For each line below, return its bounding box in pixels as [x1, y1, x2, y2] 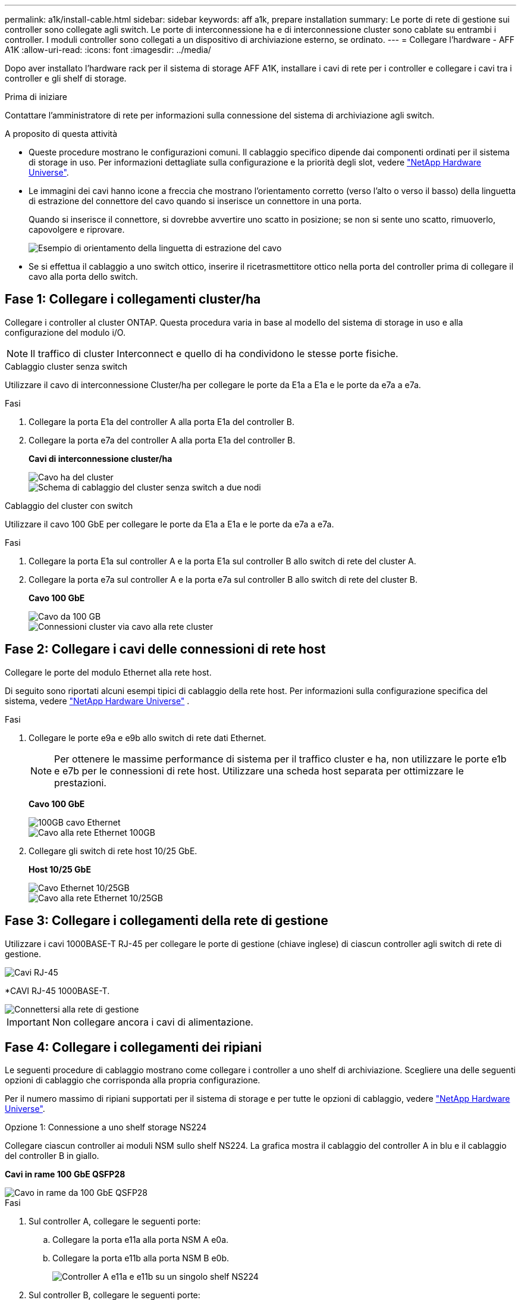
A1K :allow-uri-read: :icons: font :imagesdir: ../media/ [5, 45, 211, 55]
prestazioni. [54, 776, 106, 789]
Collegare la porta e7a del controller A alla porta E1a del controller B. [29, 435, 296, 445]
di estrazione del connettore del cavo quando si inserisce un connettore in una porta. [29, 196, 362, 206]
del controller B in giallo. [5, 1151, 99, 1161]
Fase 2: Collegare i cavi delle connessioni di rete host [5, 642, 326, 657]
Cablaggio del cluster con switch [5, 500, 133, 511]
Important [7, 1015, 50, 1028]
